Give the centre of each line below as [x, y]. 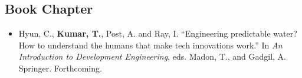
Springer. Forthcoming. [60, 68]
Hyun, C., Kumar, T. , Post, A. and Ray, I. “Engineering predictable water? [158, 33]
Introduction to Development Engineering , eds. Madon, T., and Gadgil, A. [152, 56]
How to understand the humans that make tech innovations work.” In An [150, 45]
